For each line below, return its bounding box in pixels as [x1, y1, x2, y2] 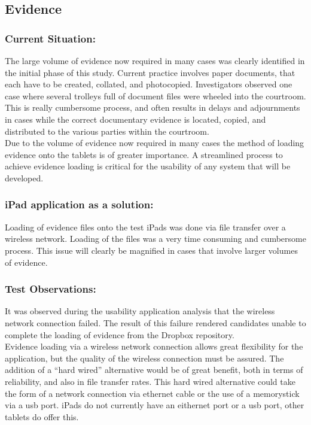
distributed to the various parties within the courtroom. [5, 125, 209, 137]
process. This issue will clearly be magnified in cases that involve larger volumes [5, 244, 298, 256]
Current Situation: [5, 31, 96, 45]
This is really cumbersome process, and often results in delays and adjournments [5, 101, 300, 114]
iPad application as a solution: [5, 197, 154, 212]
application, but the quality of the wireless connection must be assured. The [5, 351, 284, 364]
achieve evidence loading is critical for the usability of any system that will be [5, 160, 291, 172]
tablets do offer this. [5, 410, 79, 423]
